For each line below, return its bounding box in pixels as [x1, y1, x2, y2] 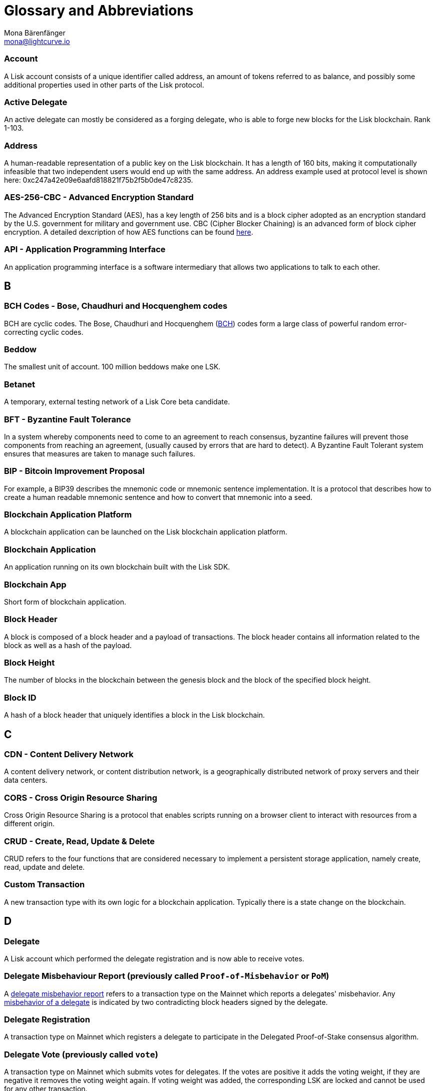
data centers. [4, 776, 48, 785]
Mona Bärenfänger [4, 28, 66, 37]
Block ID [4, 692, 37, 703]
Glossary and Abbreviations [4, 2, 194, 19]
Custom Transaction [4, 879, 85, 890]
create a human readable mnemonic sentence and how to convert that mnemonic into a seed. [4, 492, 313, 501]
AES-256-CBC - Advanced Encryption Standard [4, 192, 194, 203]
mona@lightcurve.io [4, 37, 70, 46]
